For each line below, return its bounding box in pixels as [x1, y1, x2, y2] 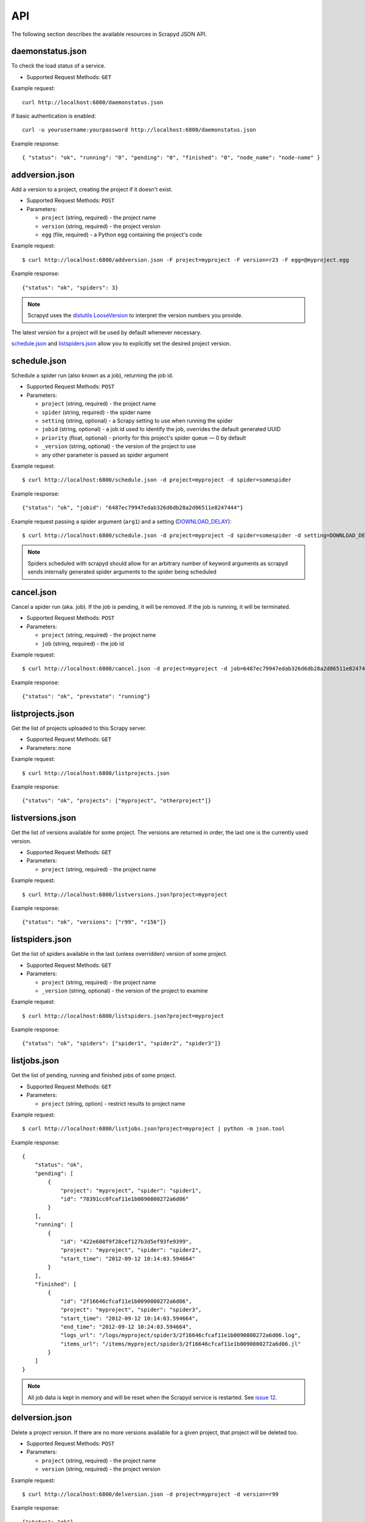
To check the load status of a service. [11, 62, 106, 69]
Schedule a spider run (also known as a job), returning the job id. [11, 372, 173, 379]
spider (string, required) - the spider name [41, 409, 151, 416]
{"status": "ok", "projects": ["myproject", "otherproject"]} [22, 798, 212, 804]
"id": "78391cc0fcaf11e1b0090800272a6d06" [60, 1196, 189, 1202]
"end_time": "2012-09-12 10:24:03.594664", [60, 1323, 192, 1330]
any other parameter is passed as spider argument [41, 451, 169, 458]
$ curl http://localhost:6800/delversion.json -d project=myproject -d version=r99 [22, 1490, 279, 1498]
